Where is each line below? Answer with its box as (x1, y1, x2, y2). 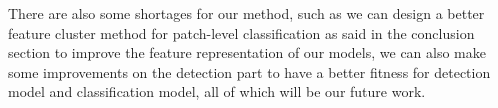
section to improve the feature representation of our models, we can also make (8, 42, 487, 63)
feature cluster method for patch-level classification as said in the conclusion (8, 22, 475, 43)
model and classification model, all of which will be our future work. (8, 81, 426, 102)
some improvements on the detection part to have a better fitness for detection (8, 61, 491, 82)
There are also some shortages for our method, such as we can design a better (8, 3, 485, 23)
